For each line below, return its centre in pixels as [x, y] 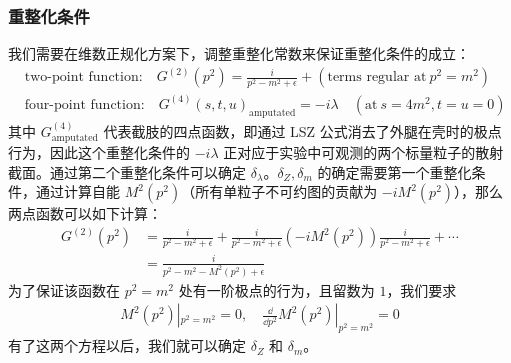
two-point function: [83, 77]
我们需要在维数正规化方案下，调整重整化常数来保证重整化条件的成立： [239, 53]
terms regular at [377, 77]
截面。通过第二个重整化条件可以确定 [127, 171]
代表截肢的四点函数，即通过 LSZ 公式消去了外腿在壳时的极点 [302, 130]
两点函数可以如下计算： [85, 213]
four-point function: [84, 104]
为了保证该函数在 [64, 289]
